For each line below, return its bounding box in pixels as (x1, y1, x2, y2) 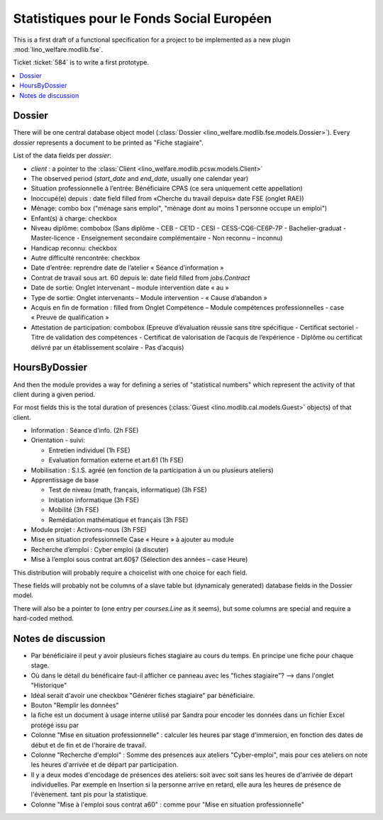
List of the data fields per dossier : (13, 151, 112, 160)
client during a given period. (13, 390, 96, 399)
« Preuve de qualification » (30, 313, 109, 322)
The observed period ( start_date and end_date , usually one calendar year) (30, 174, 249, 182)
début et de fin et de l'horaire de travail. (30, 741, 147, 749)
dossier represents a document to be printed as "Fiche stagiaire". (13, 138, 204, 147)
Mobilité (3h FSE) (48, 506, 99, 514)
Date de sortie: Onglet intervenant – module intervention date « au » (30, 284, 230, 292)
